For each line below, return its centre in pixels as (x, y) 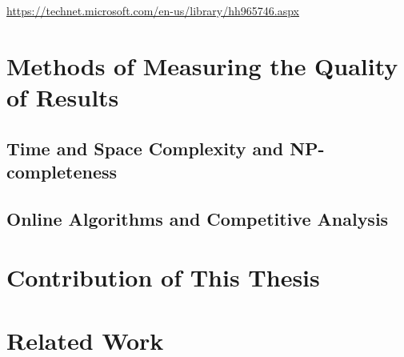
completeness (62, 171)
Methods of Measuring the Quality (202, 65)
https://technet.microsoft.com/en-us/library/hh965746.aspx (153, 10)
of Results (63, 96)
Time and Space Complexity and (145, 148)
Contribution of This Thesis (163, 277)
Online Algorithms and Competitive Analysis (198, 218)
